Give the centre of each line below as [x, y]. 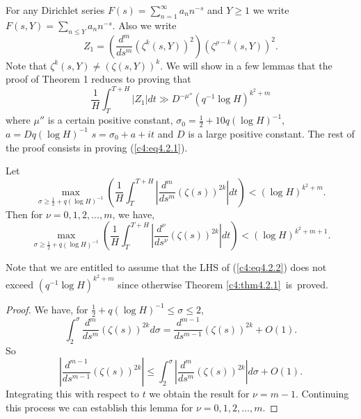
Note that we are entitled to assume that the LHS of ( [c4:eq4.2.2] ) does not [166, 267]
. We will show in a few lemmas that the [246, 65]
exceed [20, 284]
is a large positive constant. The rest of [271, 133]
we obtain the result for [199, 394]
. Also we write [144, 25]
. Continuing [322, 394]
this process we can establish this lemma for [99, 407]
